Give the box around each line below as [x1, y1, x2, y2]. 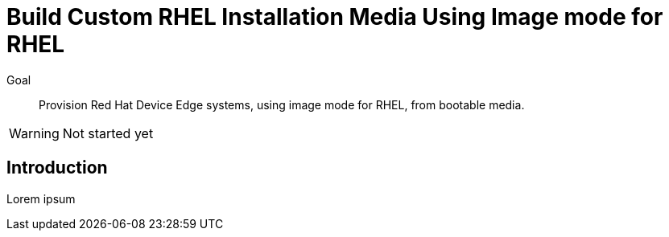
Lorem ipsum [6, 191, 76, 206]
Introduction [6, 157, 108, 178]
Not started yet [62, 125, 154, 141]
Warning [9, 125, 60, 141]
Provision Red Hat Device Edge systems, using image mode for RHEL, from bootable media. [39, 97, 525, 112]
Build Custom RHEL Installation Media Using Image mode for [6, 3, 663, 31]
